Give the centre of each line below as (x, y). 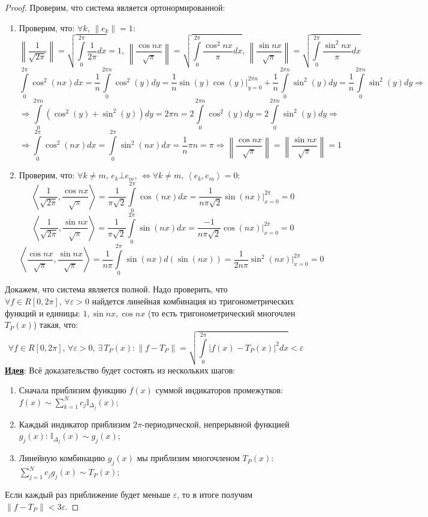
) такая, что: (56, 325)
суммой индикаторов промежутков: (219, 390)
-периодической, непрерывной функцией (215, 424)
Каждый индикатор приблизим (75, 424)
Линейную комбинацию (62, 458)
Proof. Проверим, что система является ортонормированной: (115, 7)
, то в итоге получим (215, 494)
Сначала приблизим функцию (73, 390)
